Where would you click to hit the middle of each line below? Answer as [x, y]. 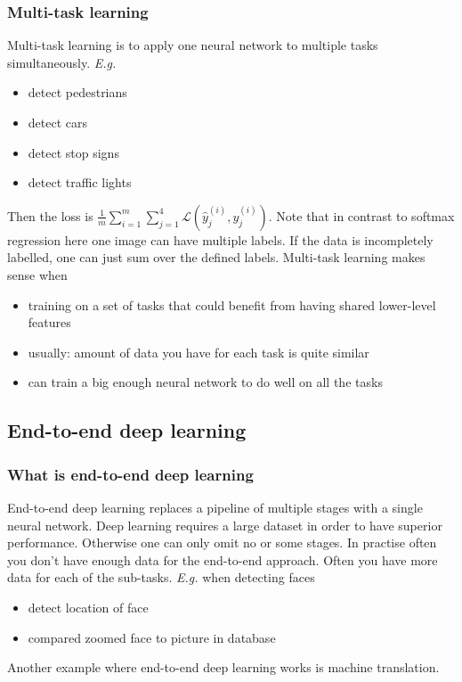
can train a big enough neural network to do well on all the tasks [205, 382]
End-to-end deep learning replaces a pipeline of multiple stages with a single [215, 507]
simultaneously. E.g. [62, 62]
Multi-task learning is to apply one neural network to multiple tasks [193, 45]
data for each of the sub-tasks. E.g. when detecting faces [161, 577]
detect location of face [88, 607]
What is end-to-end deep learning [130, 474]
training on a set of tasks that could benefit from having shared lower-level [232, 304]
